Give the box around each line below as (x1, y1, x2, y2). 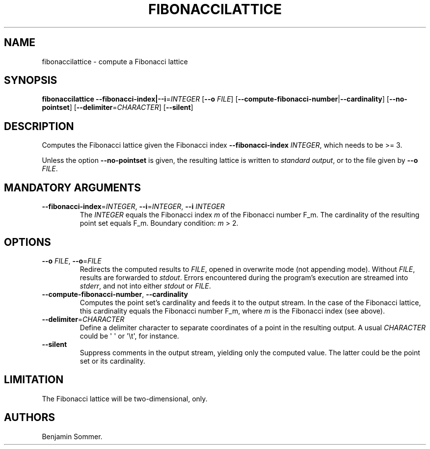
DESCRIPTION (4, 120, 74, 132)
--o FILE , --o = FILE (42, 256, 102, 265)
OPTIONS (4, 236, 51, 248)
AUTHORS (4, 411, 55, 424)
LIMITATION (4, 373, 64, 386)
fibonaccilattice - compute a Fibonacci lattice (42, 57, 188, 66)
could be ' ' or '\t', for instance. (80, 331, 179, 340)
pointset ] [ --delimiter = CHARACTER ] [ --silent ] (42, 103, 193, 112)
